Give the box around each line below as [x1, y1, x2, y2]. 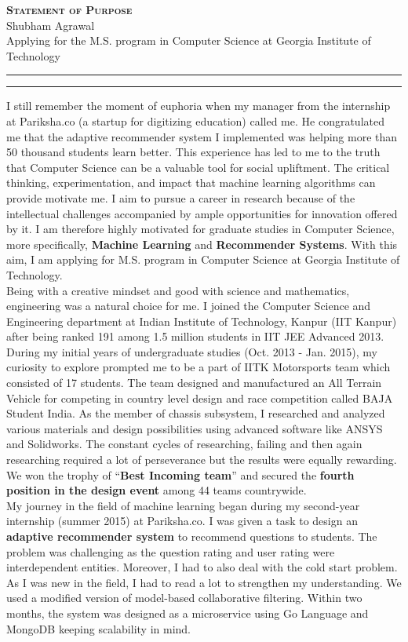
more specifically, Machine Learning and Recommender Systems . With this [6, 235, 398, 252]
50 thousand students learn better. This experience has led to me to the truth [6, 144, 381, 160]
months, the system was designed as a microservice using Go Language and [6, 604, 369, 621]
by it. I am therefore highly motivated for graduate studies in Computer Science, [6, 221, 395, 237]
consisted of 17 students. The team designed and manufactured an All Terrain [6, 374, 382, 391]
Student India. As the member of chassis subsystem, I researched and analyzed [6, 405, 385, 421]
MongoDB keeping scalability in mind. [6, 620, 191, 637]
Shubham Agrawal [6, 16, 95, 33]
